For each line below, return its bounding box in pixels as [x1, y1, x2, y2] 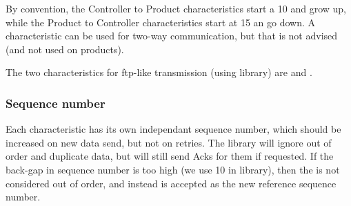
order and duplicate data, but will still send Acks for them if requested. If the [6, 149, 334, 163]
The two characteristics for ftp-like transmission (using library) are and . [6, 65, 312, 79]
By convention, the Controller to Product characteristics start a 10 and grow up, [6, 1, 347, 15]
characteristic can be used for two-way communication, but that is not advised [6, 28, 338, 43]
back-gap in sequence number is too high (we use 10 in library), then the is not [6, 162, 340, 176]
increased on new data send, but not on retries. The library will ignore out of [6, 135, 332, 149]
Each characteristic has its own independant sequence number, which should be [6, 122, 341, 136]
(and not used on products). [6, 41, 124, 56]
